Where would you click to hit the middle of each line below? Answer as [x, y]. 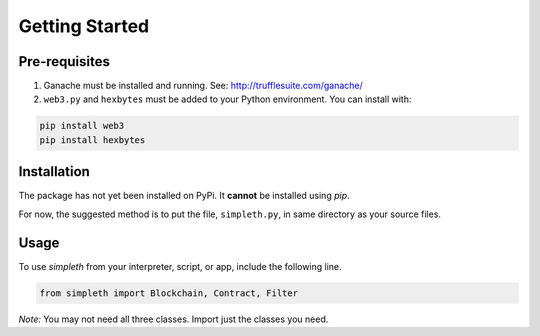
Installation [54, 171]
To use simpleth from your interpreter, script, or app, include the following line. [180, 266]
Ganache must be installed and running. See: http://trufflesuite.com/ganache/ [203, 86]
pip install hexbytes [92, 139]
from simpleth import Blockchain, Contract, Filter [169, 293]
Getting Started [84, 26]
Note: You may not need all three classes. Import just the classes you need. [173, 319]
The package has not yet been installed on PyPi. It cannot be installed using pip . [184, 196]
